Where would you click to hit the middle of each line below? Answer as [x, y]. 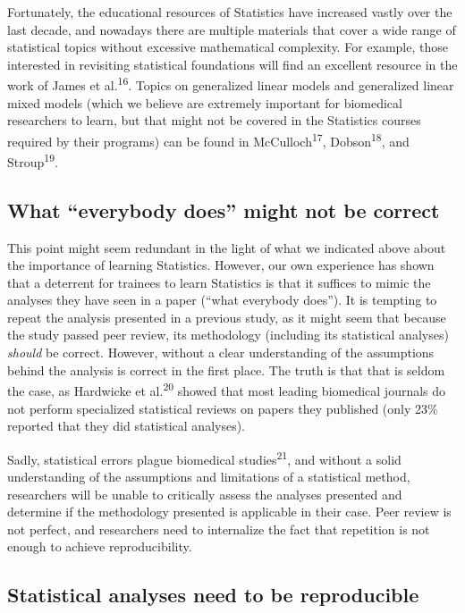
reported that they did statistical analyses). [127, 426]
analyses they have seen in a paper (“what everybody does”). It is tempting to [222, 300]
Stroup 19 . [33, 160]
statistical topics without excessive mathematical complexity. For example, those [228, 47]
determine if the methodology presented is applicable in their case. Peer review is [229, 512]
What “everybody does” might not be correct [224, 210]
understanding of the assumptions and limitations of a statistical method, [209, 476]
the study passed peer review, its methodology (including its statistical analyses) [228, 335]
